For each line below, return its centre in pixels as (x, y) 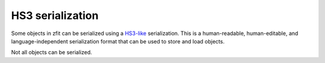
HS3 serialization (55, 15)
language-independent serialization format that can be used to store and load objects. (118, 41)
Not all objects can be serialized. (52, 52)
